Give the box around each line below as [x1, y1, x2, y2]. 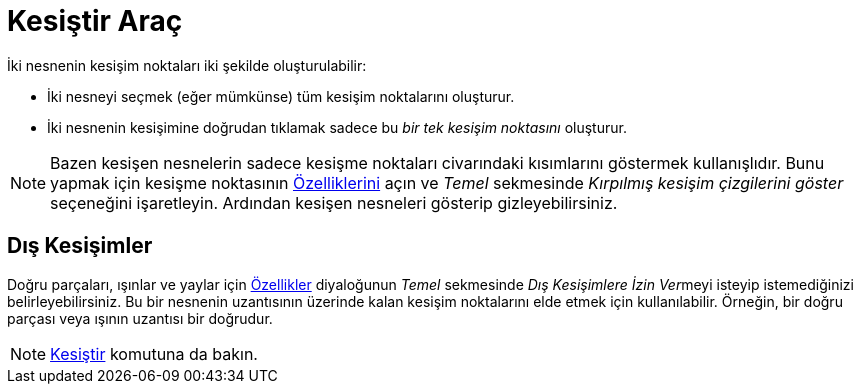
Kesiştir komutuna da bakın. [50, 343, 258, 364]
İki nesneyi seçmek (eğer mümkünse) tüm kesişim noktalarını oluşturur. [47, 87, 515, 105]
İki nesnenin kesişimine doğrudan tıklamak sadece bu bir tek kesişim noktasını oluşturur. [47, 118, 627, 136]
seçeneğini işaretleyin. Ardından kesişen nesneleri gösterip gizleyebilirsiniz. [50, 192, 618, 213]
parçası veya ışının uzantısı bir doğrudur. [7, 309, 273, 327]
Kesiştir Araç [7, 4, 183, 38]
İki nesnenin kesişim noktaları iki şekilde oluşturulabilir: [7, 56, 367, 74]
